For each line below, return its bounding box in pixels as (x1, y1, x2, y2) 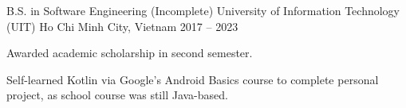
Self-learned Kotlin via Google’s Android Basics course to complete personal (6, 71, 379, 87)
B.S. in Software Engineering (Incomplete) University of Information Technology (6, 2, 400, 18)
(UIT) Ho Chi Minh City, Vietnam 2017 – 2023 (6, 17, 238, 34)
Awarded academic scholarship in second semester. (6, 44, 253, 61)
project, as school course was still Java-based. (6, 87, 228, 103)
